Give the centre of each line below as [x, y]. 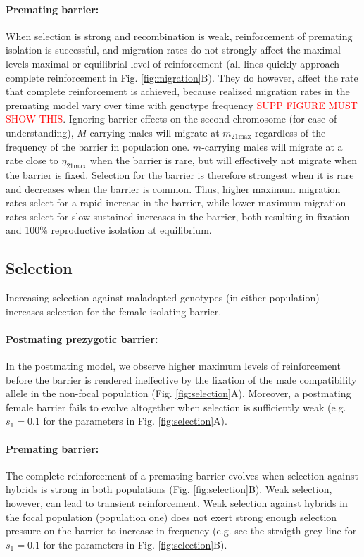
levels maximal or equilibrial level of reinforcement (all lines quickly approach [173, 63]
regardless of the [290, 132]
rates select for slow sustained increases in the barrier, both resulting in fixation [178, 216]
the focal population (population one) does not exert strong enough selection [171, 517]
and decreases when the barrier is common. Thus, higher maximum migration [173, 188]
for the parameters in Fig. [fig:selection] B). [135, 544]
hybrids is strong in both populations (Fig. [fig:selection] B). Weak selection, [169, 489]
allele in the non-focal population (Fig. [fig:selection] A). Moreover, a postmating [178, 393]
